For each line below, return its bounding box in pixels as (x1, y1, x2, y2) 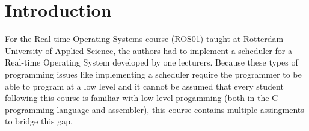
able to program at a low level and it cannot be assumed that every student (5, 79, 284, 92)
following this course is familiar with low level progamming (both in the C (5, 91, 278, 104)
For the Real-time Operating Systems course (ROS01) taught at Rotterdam (5, 32, 284, 45)
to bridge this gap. (5, 115, 73, 127)
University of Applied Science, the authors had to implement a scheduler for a (5, 44, 292, 56)
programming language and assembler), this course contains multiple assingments (5, 103, 304, 115)
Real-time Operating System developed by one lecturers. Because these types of (5, 56, 298, 69)
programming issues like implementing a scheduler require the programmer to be (5, 67, 302, 80)
